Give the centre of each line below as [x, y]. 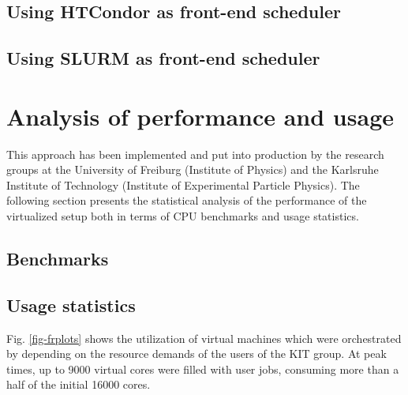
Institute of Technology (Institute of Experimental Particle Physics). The [183, 184]
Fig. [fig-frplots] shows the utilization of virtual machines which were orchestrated [204, 338]
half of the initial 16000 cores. [79, 384]
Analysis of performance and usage [200, 116]
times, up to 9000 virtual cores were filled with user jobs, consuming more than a [203, 369]
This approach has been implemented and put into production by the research [195, 154]
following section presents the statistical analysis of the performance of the [187, 200]
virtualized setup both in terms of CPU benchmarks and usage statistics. [183, 216]
